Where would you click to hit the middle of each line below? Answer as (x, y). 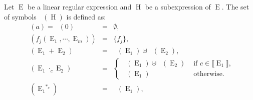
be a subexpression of (178, 6)
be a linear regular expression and (80, 6)
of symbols (20, 16)
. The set (235, 6)
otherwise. (209, 74)
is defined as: (86, 16)
